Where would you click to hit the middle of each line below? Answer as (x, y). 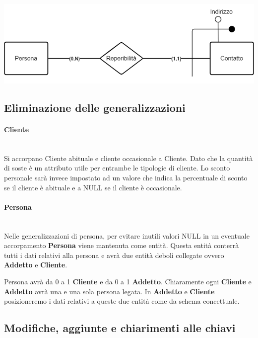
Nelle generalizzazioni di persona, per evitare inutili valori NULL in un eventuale (127, 235)
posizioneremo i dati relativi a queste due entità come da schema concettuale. (122, 301)
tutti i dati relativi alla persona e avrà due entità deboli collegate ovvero (114, 255)
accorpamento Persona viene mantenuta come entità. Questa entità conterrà (122, 245)
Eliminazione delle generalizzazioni (95, 107)
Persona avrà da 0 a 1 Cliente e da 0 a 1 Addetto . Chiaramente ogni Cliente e (128, 281)
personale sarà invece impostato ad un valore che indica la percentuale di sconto (126, 177)
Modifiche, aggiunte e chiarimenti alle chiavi (120, 328)
